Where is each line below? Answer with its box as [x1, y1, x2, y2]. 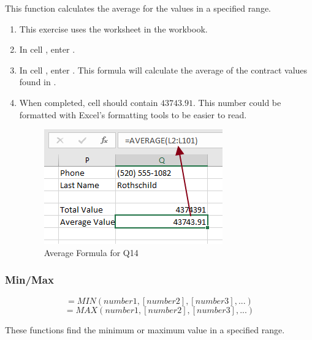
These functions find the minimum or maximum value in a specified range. [5, 323, 285, 336]
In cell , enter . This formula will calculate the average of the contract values [19, 63, 308, 76]
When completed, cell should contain [19, 96, 158, 108]
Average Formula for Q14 [44, 246, 139, 259]
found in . [19, 75, 56, 88]
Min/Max [5, 272, 54, 287]
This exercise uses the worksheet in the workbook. [19, 22, 208, 35]
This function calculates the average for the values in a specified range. [5, 2, 272, 14]
